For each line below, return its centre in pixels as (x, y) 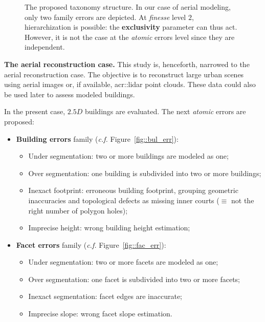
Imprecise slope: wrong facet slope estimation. (100, 314)
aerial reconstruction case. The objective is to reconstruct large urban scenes (124, 74)
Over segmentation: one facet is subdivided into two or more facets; (134, 279)
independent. (45, 47)
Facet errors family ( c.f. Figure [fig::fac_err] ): (91, 244)
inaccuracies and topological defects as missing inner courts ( (124, 200)
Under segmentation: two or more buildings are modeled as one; (128, 156)
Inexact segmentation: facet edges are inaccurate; (105, 296)
